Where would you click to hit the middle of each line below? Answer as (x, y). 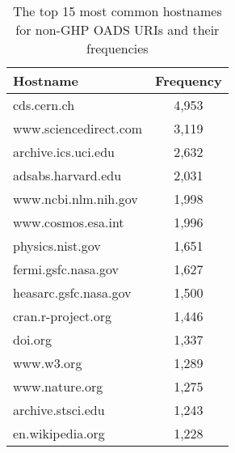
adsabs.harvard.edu (67, 175)
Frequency (189, 80)
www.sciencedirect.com (78, 128)
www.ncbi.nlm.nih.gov (76, 199)
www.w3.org (48, 363)
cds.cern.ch (44, 105)
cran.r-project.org (62, 316)
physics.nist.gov (57, 246)
